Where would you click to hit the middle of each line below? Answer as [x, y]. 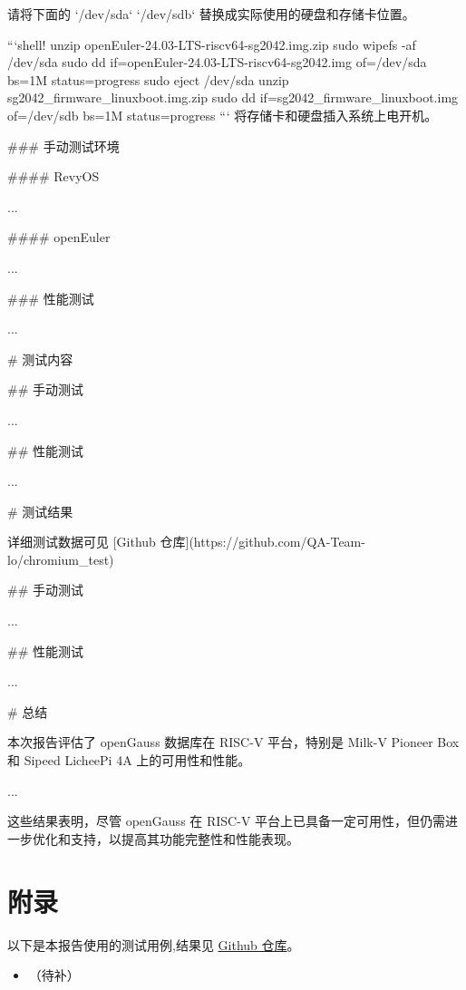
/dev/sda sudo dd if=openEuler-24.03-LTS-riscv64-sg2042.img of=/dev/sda [217, 62]
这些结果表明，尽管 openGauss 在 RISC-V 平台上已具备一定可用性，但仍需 [227, 821]
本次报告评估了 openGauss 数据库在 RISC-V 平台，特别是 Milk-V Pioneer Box [233, 742]
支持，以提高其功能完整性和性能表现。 [184, 838]
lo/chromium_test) [61, 559]
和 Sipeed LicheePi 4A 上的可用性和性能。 [129, 760]
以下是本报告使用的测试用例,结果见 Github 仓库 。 [154, 944]
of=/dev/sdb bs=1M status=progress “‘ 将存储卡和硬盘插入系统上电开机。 [223, 115]
